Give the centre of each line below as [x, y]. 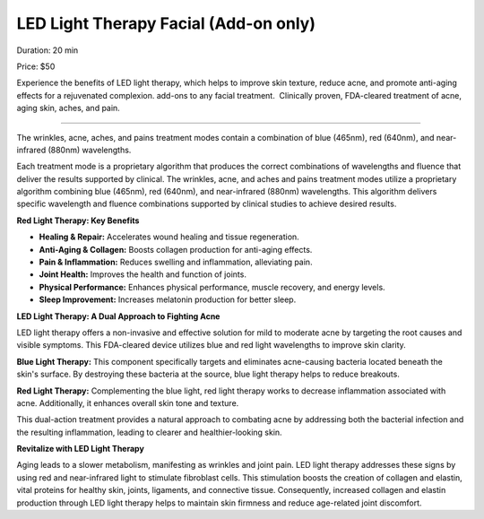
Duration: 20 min [48, 50]
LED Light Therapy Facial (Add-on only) [166, 23]
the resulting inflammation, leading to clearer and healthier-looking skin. [149, 432]
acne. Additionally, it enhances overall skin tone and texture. [128, 402]
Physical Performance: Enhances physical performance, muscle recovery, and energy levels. [212, 287]
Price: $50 [36, 66]
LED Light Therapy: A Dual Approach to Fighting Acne [118, 316]
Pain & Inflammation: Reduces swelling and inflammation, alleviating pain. [176, 262]
